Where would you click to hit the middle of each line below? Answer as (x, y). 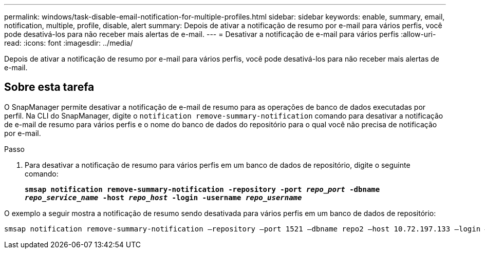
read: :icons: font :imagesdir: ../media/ (69, 43)
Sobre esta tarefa (49, 87)
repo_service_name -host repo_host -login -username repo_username (163, 197)
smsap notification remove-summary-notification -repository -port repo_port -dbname (202, 189)
